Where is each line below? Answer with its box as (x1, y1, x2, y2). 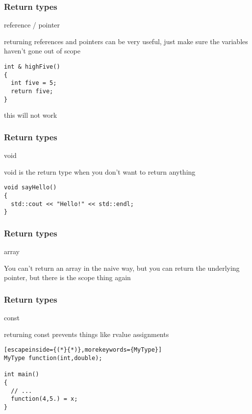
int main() (4, 371, 39, 378)
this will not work (4, 110, 57, 120)
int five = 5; (11, 79, 57, 87)
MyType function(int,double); (4, 354, 102, 362)
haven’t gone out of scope (4, 46, 81, 56)
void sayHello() (4, 184, 57, 191)
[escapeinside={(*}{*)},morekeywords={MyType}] (4, 346, 162, 354)
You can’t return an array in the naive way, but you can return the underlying (4, 262, 240, 273)
